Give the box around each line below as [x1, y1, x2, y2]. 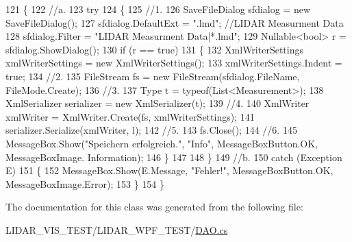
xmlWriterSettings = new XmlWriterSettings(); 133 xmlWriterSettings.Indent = [5, 56, 342, 70]
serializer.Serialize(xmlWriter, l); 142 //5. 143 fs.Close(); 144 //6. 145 [5, 123, 297, 137]
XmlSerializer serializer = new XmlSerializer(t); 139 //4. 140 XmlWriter [5, 96, 310, 110]
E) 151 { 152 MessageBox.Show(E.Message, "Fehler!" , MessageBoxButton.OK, [5, 163, 334, 178]
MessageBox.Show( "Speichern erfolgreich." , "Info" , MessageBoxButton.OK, [5, 136, 318, 150]
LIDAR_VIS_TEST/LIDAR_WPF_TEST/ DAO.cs [5, 222, 228, 237]
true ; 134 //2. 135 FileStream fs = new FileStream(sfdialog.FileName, [5, 69, 300, 83]
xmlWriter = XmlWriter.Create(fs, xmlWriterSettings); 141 [5, 109, 255, 123]
